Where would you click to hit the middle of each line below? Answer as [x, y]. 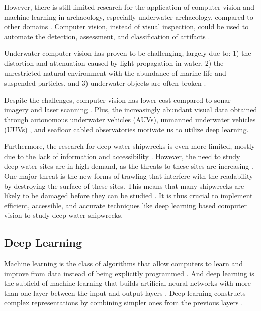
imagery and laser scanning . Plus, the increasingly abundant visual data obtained [131, 109]
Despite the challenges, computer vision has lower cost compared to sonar [117, 99]
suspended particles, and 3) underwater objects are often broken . [105, 83]
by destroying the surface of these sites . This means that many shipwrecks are [124, 185]
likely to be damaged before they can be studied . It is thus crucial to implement [128, 196]
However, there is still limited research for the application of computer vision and [129, 7]
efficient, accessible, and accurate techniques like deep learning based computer [125, 205]
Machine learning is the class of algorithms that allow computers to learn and [123, 263]
